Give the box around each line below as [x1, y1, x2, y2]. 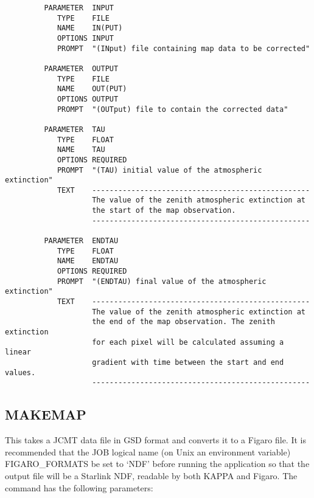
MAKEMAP [5, 405, 86, 424]
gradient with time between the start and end [92, 358, 284, 367]
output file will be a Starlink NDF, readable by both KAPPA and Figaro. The [5, 469, 298, 482]
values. [5, 368, 36, 377]
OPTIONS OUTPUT [57, 94, 119, 103]
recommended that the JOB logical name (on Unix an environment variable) [5, 445, 291, 458]
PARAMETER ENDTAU [44, 237, 119, 246]
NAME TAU [57, 145, 105, 154]
